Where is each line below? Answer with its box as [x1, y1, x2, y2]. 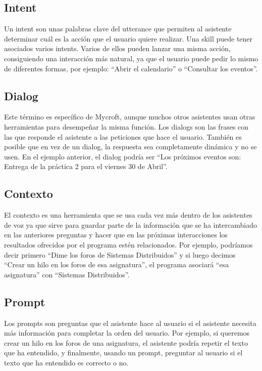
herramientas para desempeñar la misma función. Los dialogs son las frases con [4, 121, 249, 132]
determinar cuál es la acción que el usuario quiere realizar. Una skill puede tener [4, 33, 253, 44]
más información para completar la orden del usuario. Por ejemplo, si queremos [4, 327, 250, 338]
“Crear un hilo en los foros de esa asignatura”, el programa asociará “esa [4, 259, 229, 270]
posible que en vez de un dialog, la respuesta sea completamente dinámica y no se [4, 141, 257, 152]
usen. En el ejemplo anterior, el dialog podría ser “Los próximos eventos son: [4, 151, 241, 161]
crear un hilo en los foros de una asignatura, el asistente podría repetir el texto [4, 337, 248, 348]
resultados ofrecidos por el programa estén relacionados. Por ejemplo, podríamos [4, 239, 253, 250]
